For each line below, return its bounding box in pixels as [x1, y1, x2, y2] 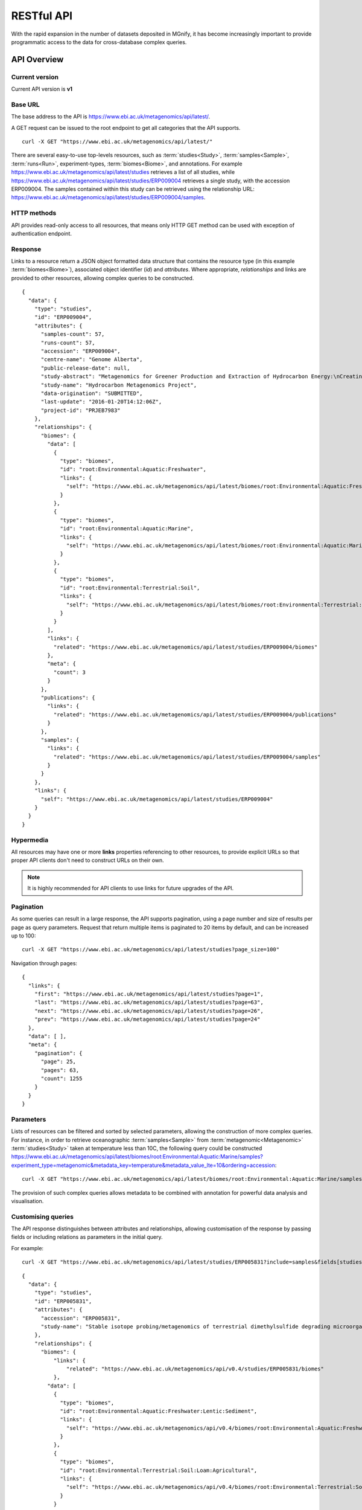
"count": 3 [53, 669, 86, 676]
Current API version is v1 [11, 85, 72, 93]
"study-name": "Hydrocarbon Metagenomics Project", [40, 381, 197, 388]
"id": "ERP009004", [34, 314, 92, 321]
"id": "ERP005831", [34, 1297, 92, 1305]
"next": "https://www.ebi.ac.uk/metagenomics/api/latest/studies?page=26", [34, 1007, 264, 1014]
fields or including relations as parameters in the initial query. [11, 1233, 163, 1241]
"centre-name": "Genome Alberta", [40, 356, 143, 363]
